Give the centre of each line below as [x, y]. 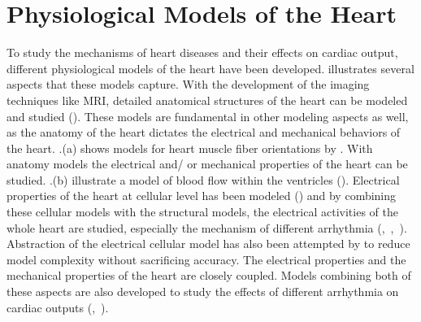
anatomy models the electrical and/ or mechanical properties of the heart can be [207, 164]
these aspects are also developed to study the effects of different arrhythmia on [203, 292]
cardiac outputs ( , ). [58, 307]
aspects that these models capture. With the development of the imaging [188, 84]
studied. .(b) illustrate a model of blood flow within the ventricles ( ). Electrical [203, 179]
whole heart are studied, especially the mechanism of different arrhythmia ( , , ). [207, 227]
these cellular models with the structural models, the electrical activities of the [202, 212]
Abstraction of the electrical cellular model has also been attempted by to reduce [208, 244]
